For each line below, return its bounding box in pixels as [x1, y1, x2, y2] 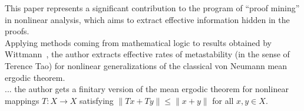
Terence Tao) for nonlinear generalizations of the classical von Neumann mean [5, 59, 288, 71]
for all [212, 94, 234, 106]
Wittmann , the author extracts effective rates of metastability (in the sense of [5, 48, 290, 60]
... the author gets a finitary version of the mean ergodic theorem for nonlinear [5, 83, 289, 95]
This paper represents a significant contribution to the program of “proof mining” [5, 2, 300, 14]
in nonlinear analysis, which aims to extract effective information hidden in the [5, 13, 290, 25]
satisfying [80, 94, 114, 106]
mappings [5, 94, 39, 106]
